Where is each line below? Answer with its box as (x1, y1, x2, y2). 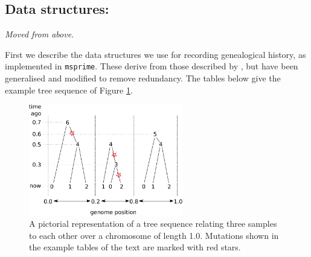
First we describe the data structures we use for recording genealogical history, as (5, 48, 306, 60)
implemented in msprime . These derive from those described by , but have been (5, 60, 298, 72)
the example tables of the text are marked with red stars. (29, 241, 241, 253)
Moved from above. (5, 28, 74, 40)
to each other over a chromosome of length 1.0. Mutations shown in (29, 229, 279, 241)
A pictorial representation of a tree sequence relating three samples (29, 217, 277, 230)
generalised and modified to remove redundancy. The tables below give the (5, 72, 281, 84)
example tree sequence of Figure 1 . (5, 83, 133, 96)
